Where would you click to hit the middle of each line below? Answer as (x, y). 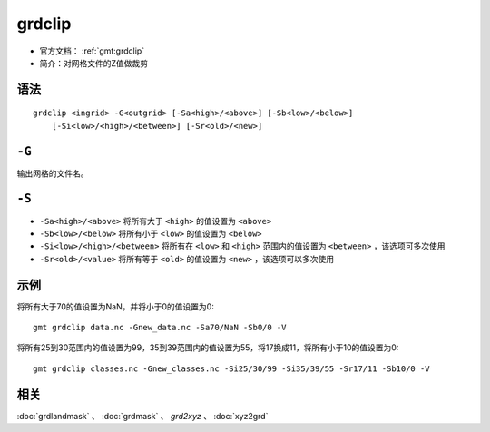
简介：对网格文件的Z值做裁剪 (94, 63)
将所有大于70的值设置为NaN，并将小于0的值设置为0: (116, 306)
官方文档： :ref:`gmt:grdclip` (92, 51)
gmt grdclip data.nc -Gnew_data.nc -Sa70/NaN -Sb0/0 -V (160, 328)
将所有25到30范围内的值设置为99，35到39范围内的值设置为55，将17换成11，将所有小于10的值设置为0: (208, 348)
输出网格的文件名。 (53, 173)
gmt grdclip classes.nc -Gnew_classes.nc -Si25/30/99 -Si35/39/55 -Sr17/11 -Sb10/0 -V (231, 368)
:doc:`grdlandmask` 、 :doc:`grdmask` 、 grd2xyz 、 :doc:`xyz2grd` (142, 416)
